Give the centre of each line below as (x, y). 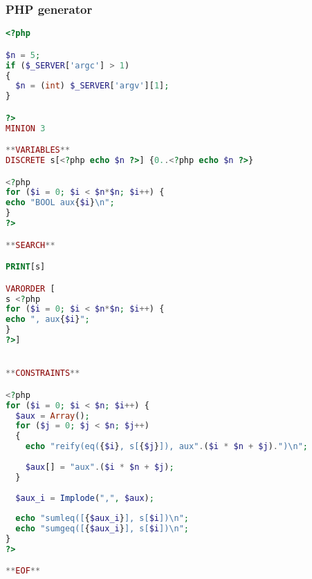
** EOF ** (23, 571)
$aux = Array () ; (53, 416)
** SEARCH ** (30, 245)
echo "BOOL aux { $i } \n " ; (60, 203)
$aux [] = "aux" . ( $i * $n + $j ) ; (100, 467)
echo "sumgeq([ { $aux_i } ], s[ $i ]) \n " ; (102, 529)
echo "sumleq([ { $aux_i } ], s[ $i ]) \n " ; (102, 519)
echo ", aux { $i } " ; (48, 320)
